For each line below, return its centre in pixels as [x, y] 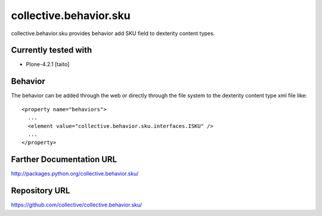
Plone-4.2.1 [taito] [48, 64]
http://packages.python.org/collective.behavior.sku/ [75, 174]
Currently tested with [52, 50]
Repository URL [41, 191]
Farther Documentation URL [64, 160]
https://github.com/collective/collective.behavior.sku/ [77, 205]
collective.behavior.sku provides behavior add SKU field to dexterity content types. [113, 33]
